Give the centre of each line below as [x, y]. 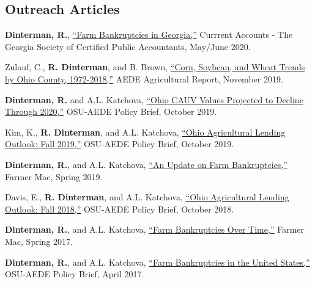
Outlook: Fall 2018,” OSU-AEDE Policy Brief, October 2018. [120, 209]
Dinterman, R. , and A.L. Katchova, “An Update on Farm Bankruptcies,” [146, 164]
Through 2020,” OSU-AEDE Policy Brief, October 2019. [111, 111]
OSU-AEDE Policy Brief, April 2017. [75, 274]
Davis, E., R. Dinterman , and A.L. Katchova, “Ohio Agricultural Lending [147, 197]
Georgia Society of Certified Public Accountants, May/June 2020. [128, 46]
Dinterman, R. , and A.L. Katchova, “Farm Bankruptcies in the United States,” [157, 262]
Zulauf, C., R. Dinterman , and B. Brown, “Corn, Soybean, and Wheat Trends [155, 67]
